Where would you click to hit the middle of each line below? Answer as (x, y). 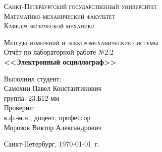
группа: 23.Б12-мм (32, 98)
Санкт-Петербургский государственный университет (81, 6)
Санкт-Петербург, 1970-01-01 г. (52, 144)
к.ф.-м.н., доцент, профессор (47, 117)
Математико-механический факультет (59, 16)
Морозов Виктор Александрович (53, 127)
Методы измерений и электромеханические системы (81, 42)
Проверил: (20, 108)
